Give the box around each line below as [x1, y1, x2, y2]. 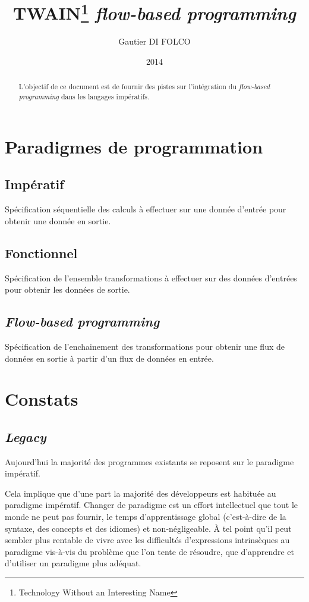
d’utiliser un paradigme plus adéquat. [5, 557, 141, 569]
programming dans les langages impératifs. [18, 92, 150, 102]
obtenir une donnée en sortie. [5, 214, 111, 227]
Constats [5, 387, 78, 411]
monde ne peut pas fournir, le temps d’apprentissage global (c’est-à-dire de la [5, 510, 286, 523]
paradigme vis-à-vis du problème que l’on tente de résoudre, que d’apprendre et [5, 545, 294, 557]
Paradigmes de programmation [5, 134, 263, 158]
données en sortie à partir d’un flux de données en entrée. [5, 352, 214, 364]
